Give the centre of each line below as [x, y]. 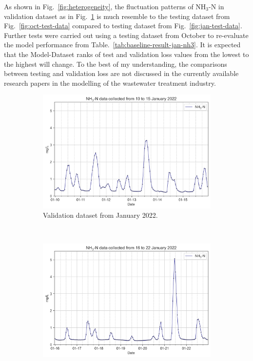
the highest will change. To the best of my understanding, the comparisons [116, 64]
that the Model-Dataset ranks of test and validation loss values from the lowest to [126, 54]
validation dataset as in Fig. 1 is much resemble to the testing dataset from [117, 16]
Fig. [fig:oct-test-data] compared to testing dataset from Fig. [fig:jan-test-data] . [123, 26]
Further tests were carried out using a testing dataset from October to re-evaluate [126, 35]
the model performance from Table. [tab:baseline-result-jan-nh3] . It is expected [122, 45]
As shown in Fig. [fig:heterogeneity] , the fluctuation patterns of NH [105, 6]
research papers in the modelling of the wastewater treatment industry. [110, 83]
